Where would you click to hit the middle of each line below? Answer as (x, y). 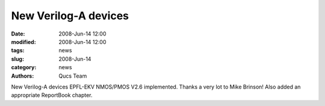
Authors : (23, 76)
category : (24, 67)
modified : (23, 42)
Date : (18, 34)
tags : (18, 51)
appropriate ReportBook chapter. (52, 95)
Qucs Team (73, 76)
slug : (17, 59)
